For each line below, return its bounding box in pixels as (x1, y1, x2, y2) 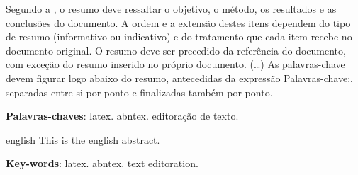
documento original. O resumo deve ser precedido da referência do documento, (6, 43, 346, 57)
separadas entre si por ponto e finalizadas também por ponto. (6, 84, 273, 99)
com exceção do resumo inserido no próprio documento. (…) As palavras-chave (6, 57, 345, 72)
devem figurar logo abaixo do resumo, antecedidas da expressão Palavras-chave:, (6, 70, 353, 85)
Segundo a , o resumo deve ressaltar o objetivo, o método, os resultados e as (6, 1, 337, 16)
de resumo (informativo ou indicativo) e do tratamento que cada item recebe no (6, 29, 352, 44)
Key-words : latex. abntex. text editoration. (6, 156, 198, 171)
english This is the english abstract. (6, 132, 160, 147)
